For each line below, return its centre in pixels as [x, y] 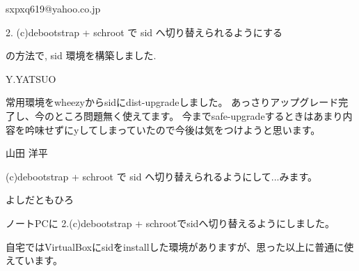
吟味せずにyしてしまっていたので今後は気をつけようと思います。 [173, 129]
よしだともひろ [40, 200]
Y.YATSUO [31, 78]
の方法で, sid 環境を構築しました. [81, 55]
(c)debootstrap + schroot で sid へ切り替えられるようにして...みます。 [162, 176]
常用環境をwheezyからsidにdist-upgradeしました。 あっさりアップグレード [172, 102]
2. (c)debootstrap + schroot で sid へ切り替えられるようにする [144, 32]
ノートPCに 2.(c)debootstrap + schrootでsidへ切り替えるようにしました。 [170, 223]
